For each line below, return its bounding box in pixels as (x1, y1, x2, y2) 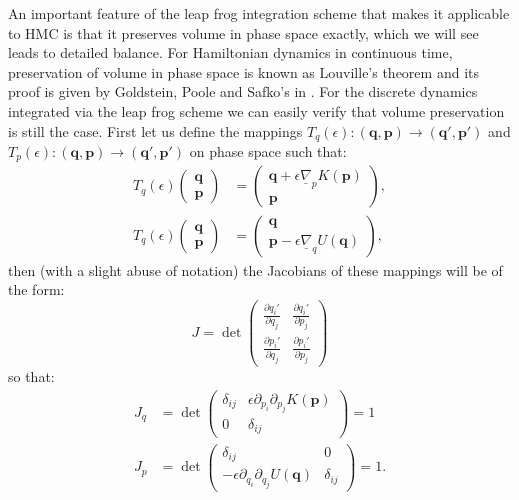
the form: (8, 279, 65, 300)
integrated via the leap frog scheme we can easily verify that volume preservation (8, 100, 505, 121)
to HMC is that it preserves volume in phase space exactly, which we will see (8, 22, 479, 43)
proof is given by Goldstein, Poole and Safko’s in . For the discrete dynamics (8, 81, 478, 102)
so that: (8, 365, 55, 386)
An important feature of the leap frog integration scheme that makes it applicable (8, 3, 510, 23)
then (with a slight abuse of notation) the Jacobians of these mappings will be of (8, 259, 503, 280)
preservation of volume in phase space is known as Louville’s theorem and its (8, 61, 479, 82)
